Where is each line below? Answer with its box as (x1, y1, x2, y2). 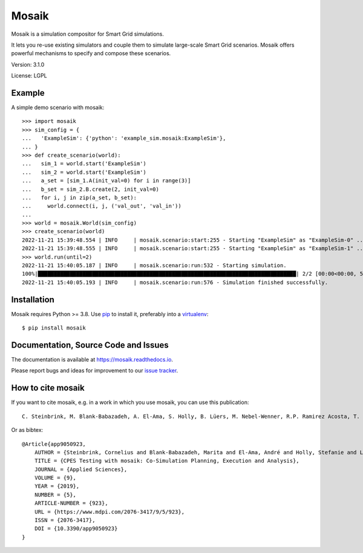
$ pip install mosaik (22, 325, 86, 331)
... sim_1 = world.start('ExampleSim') (22, 161, 146, 167)
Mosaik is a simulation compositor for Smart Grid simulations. (11, 30, 165, 38)
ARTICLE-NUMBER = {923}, (34, 500, 108, 507)
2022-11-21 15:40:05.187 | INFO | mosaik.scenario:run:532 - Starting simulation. (22, 262, 287, 269)
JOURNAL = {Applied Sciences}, (34, 466, 128, 472)
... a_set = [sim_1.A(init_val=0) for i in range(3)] (22, 177, 191, 184)
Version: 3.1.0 (11, 61, 45, 68)
